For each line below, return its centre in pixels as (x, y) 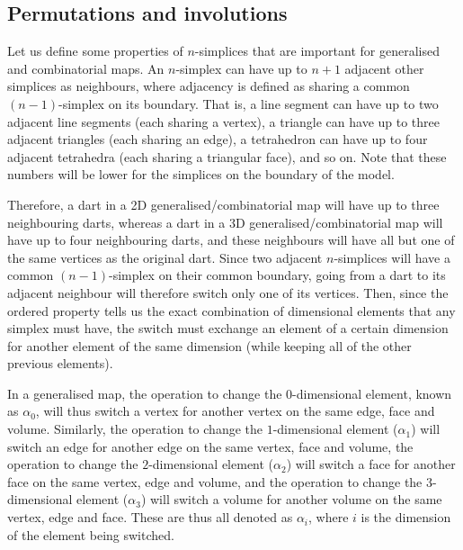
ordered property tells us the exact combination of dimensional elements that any (231, 310)
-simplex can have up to (241, 68)
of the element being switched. (91, 534)
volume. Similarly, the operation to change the (135, 429)
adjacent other (384, 68)
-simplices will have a (392, 257)
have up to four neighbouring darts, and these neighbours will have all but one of (231, 240)
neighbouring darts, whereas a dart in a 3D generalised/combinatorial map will (225, 222)
